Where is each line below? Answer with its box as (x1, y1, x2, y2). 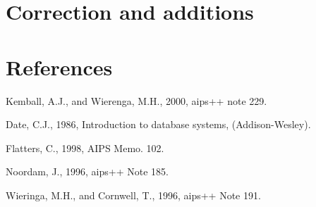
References (6, 52, 113, 81)
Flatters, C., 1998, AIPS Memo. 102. (6, 140, 164, 155)
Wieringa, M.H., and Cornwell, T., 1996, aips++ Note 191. (6, 187, 261, 202)
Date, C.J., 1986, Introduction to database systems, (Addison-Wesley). (6, 117, 311, 132)
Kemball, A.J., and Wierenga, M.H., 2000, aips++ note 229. (6, 93, 267, 108)
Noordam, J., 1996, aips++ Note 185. (6, 164, 169, 179)
